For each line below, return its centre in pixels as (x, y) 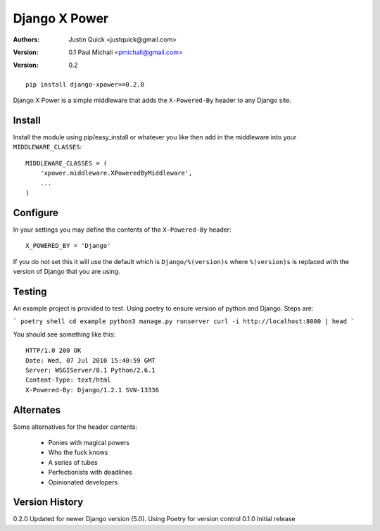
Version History (48, 502)
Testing (30, 291)
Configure (36, 212)
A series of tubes (73, 462)
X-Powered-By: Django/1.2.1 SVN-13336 (93, 390)
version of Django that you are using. (66, 272)
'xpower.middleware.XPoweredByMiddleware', (116, 173)
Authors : (26, 39)
